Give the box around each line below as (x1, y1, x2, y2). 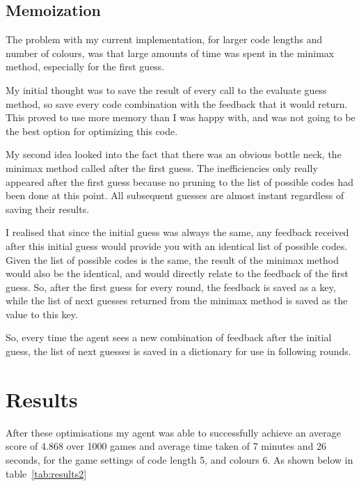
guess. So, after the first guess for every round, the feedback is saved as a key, (6, 279, 336, 294)
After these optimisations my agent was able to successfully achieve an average (6, 425, 341, 439)
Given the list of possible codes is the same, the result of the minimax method (6, 252, 339, 267)
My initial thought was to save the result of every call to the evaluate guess (6, 82, 327, 97)
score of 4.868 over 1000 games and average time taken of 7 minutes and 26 (6, 439, 327, 453)
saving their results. (6, 201, 90, 216)
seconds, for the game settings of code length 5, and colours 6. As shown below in (6, 452, 353, 467)
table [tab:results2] (6, 466, 87, 480)
